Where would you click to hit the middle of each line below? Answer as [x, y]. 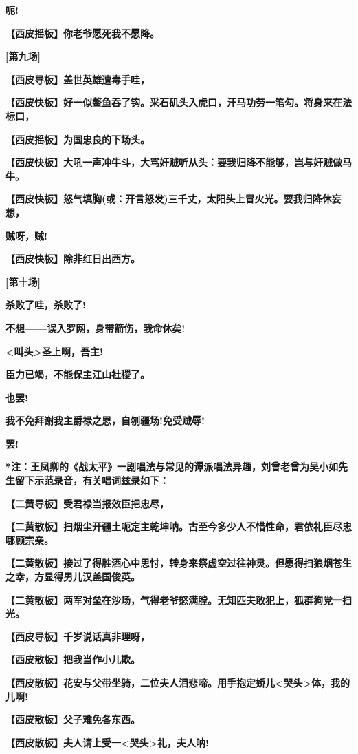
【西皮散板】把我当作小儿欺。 [73, 659]
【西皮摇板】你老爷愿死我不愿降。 [82, 33]
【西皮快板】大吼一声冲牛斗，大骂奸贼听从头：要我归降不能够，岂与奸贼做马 [179, 162]
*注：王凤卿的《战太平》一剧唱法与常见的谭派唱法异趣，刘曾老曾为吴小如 [172, 467]
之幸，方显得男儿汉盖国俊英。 [73, 577]
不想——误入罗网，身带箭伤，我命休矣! [96, 327]
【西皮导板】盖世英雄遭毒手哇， [78, 79]
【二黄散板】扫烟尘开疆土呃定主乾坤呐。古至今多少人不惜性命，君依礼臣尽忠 [179, 526]
